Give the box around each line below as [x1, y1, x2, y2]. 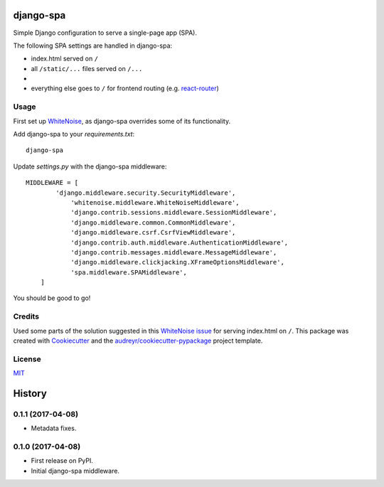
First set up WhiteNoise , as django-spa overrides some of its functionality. [13, 117, 231, 125]
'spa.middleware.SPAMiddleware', [70, 268, 188, 277]
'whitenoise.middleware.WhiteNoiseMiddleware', [70, 198, 240, 206]
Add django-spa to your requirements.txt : [13, 130, 135, 138]
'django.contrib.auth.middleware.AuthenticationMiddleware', [70, 238, 289, 247]
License [13, 354, 42, 364]
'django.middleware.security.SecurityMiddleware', [55, 188, 236, 197]
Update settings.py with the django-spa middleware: [13, 162, 167, 171]
